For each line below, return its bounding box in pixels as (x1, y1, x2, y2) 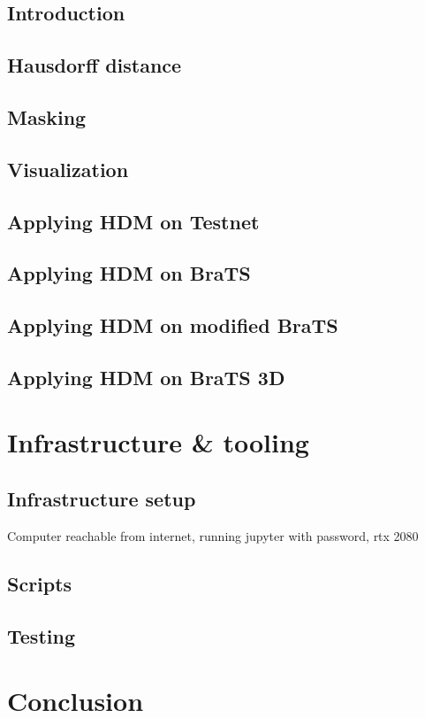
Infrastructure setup (7, 485, 196, 513)
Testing (7, 621, 75, 649)
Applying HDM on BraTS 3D (7, 363, 285, 390)
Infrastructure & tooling (7, 424, 309, 460)
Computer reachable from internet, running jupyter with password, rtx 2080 (7, 526, 419, 544)
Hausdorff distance (7, 51, 182, 79)
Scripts (7, 569, 72, 597)
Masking (7, 103, 87, 130)
